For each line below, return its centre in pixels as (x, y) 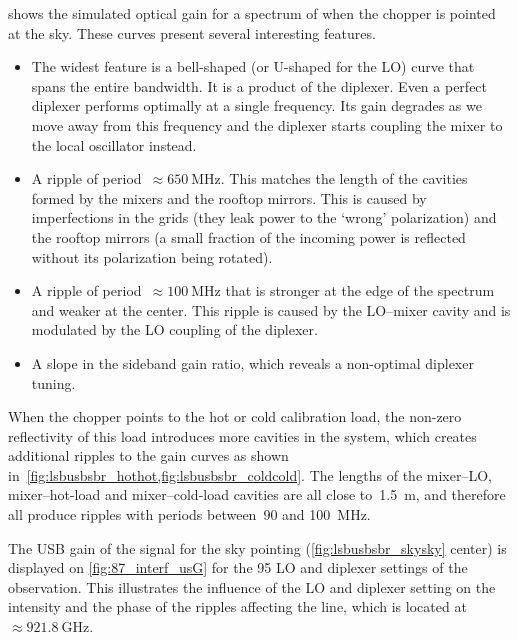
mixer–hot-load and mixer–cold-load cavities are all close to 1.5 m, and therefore (257, 494)
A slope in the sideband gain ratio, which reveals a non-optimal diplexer (252, 362)
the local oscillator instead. (114, 144)
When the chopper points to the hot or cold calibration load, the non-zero (235, 416)
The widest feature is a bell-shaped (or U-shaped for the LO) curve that (253, 66)
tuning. (53, 382)
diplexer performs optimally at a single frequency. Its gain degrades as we (256, 105)
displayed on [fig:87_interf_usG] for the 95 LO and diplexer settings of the (238, 567)
